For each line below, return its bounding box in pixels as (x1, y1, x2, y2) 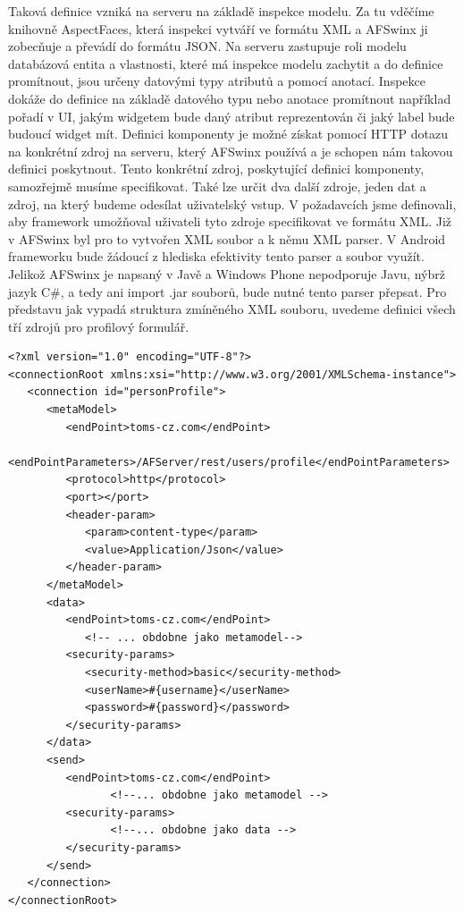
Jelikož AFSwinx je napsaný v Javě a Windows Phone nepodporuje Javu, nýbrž (8, 264, 445, 283)
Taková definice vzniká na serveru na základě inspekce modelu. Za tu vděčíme (8, 2, 434, 20)
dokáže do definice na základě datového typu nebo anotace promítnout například (8, 89, 451, 107)
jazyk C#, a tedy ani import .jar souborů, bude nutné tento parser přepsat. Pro (8, 282, 447, 300)
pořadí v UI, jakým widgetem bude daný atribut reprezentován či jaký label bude (8, 106, 455, 125)
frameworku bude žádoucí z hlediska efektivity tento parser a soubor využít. (8, 247, 425, 266)
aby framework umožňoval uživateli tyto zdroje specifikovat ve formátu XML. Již (8, 212, 452, 231)
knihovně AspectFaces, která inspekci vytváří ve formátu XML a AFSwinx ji (8, 19, 428, 38)
